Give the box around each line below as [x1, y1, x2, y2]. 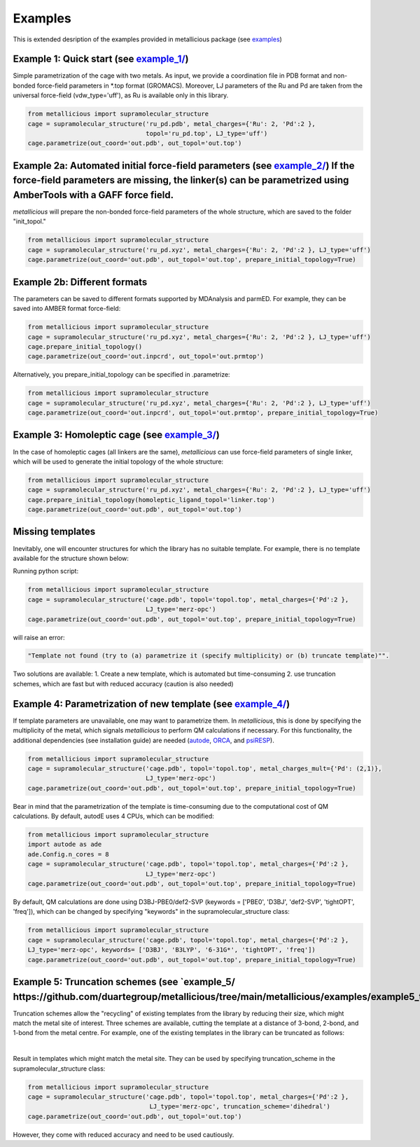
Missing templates [13, 526, 96, 538]
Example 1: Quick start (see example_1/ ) [13, 53, 189, 65]
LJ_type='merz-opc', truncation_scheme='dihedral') [149, 1103, 330, 1111]
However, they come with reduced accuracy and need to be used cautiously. [13, 1130, 234, 1139]
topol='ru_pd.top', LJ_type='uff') [146, 130, 268, 137]
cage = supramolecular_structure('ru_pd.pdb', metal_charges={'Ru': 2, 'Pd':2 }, [27, 120, 316, 127]
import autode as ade [27, 840, 102, 849]
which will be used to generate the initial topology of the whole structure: [13, 457, 224, 466]
